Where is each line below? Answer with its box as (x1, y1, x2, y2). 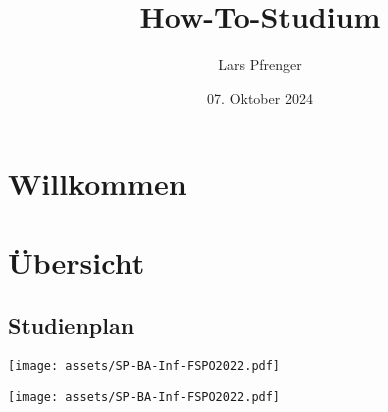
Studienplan (8, 310, 135, 341)
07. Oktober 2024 (207, 87, 313, 108)
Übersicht (8, 241, 145, 282)
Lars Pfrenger (218, 54, 302, 75)
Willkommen (8, 163, 187, 204)
